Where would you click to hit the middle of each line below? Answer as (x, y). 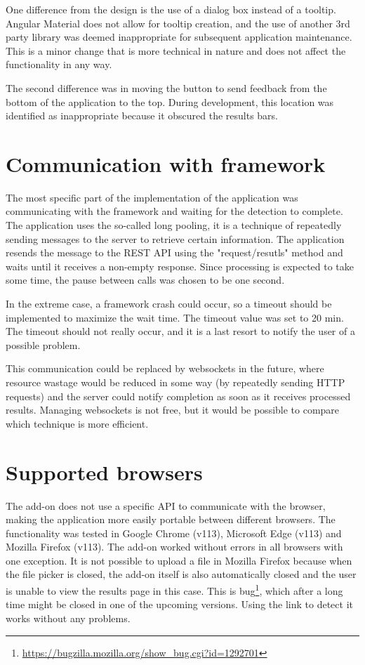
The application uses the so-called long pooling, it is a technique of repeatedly (174, 225)
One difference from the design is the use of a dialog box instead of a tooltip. (171, 9)
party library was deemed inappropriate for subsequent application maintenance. (179, 37)
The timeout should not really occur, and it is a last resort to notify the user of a (180, 331)
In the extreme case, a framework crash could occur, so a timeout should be (169, 304)
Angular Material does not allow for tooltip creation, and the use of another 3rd (178, 23)
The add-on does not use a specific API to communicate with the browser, (166, 505)
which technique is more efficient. (77, 423)
